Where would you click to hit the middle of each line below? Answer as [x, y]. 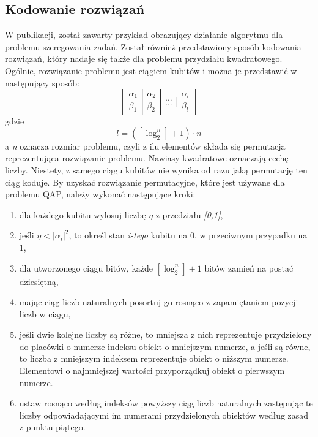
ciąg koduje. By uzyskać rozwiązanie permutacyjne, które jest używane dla [145, 182]
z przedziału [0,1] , [189, 214]
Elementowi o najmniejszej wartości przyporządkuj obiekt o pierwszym [152, 370]
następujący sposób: [42, 82]
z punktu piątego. [52, 427]
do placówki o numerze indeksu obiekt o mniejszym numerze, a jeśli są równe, [165, 346]
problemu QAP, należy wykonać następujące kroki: [100, 194]
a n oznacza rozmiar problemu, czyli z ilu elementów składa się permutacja [145, 146]
